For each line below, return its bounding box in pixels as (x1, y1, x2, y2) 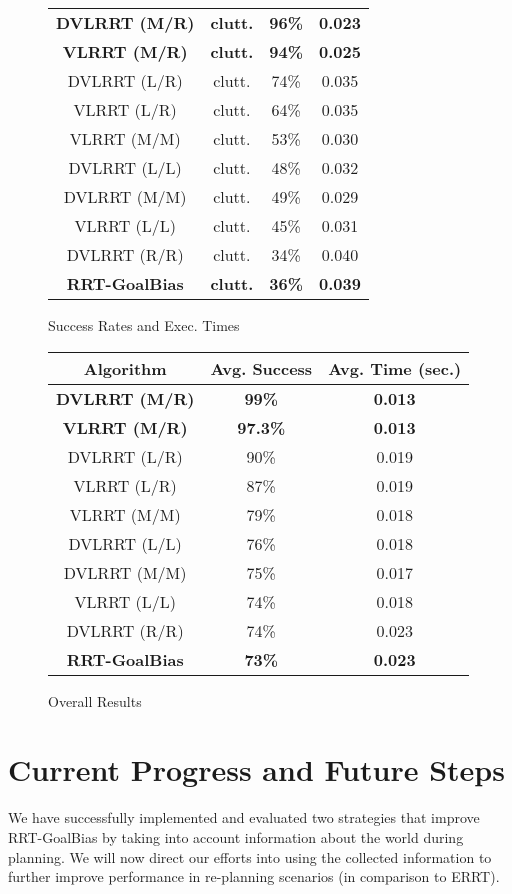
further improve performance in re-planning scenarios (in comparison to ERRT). (8, 866, 500, 887)
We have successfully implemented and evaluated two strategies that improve (8, 807, 480, 828)
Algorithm (83, 356, 167, 380)
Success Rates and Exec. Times (48, 315, 240, 335)
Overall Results (48, 690, 142, 711)
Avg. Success (210, 356, 313, 380)
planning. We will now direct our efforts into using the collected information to (8, 846, 492, 867)
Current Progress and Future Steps (8, 749, 505, 790)
